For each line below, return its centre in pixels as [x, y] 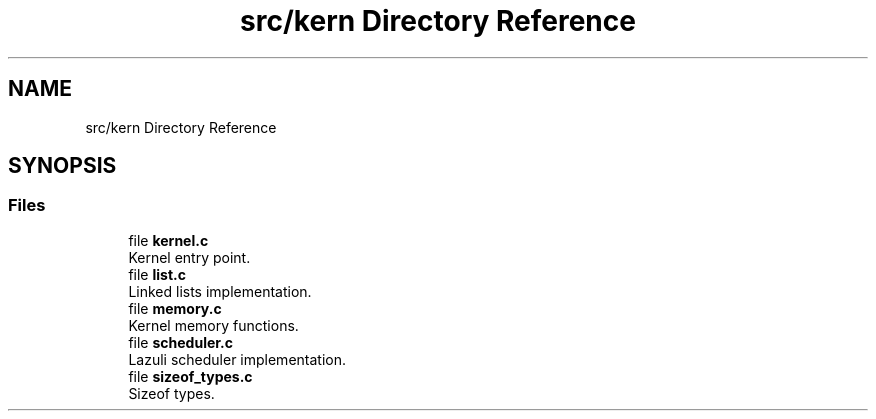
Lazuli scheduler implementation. [237, 359]
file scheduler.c [181, 342]
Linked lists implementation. [220, 291]
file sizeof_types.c [190, 376]
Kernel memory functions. [213, 325]
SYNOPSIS [62, 166]
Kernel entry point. [189, 257]
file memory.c [175, 308]
